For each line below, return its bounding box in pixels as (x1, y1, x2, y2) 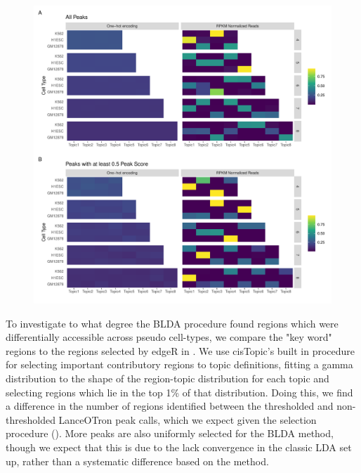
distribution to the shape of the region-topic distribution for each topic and (6, 370, 329, 385)
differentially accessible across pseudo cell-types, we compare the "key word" (6, 330, 332, 344)
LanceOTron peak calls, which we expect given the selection (58, 412, 317, 427)
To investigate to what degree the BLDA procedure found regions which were (6, 316, 339, 330)
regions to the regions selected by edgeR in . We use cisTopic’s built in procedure (6, 343, 355, 358)
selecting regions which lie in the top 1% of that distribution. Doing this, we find (6, 384, 353, 399)
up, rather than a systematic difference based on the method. (6, 453, 269, 468)
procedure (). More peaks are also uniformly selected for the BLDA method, (6, 426, 334, 441)
